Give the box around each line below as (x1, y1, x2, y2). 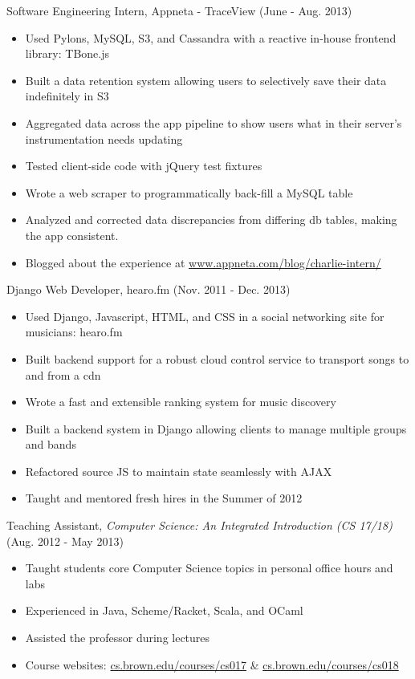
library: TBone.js (25, 45, 109, 62)
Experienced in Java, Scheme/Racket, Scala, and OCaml (25, 602, 303, 619)
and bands (25, 436, 76, 453)
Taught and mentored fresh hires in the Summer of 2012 (25, 490, 303, 506)
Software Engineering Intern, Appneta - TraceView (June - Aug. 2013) (6, 2, 352, 18)
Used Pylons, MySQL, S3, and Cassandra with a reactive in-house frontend (25, 29, 397, 46)
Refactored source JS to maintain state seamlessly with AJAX (25, 462, 332, 479)
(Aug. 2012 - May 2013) (6, 532, 124, 549)
